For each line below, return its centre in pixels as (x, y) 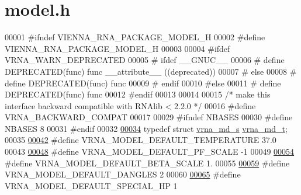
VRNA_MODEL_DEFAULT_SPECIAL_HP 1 (91, 185)
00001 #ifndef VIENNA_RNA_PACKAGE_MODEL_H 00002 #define (135, 37)
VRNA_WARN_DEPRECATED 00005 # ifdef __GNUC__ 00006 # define (145, 60)
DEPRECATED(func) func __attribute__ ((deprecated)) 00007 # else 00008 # (151, 71)
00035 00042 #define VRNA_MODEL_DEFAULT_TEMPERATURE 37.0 (141, 140)
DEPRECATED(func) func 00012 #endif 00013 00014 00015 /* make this (138, 94)
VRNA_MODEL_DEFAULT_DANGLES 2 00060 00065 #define (123, 174)
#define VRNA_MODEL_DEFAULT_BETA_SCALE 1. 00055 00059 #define (147, 163)
